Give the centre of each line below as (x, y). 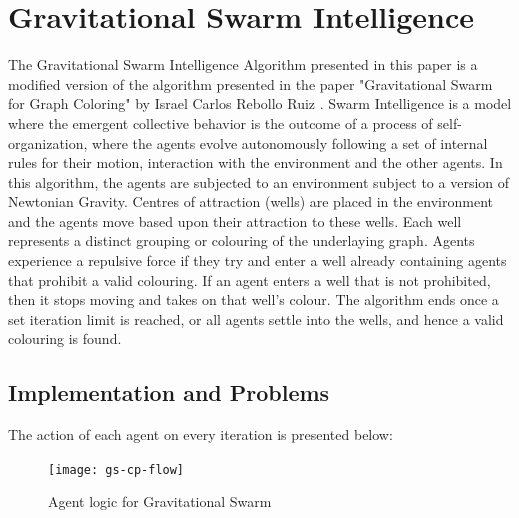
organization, (48, 142)
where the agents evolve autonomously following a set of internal (290, 142)
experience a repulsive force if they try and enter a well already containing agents (257, 260)
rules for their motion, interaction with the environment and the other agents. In (255, 162)
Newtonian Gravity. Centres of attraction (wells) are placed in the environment (251, 201)
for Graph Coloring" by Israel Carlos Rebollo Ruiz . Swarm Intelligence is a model (260, 103)
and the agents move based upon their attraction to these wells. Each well (235, 220)
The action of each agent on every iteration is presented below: (200, 434)
